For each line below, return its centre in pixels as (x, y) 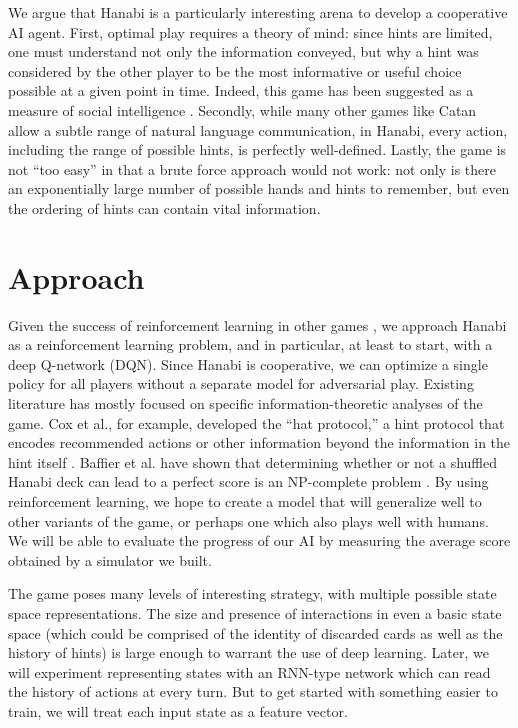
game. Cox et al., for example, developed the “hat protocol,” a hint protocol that (256, 422)
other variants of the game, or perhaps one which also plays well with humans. (248, 520)
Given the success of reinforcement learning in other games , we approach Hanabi (257, 324)
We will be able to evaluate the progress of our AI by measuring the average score (259, 540)
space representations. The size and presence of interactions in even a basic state (255, 612)
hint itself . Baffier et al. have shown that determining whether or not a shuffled (253, 461)
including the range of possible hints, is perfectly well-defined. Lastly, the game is (257, 149)
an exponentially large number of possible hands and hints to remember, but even (259, 188)
